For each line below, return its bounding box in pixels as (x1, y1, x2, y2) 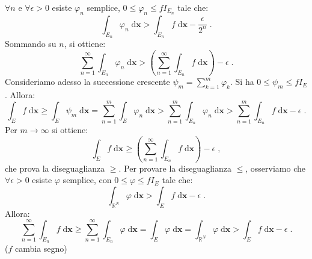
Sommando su (5, 37, 57, 49)
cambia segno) (14, 242, 67, 255)
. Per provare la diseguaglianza (118, 161, 231, 174)
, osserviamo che (245, 161, 305, 174)
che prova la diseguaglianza (5, 161, 105, 174)
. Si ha (230, 75, 254, 88)
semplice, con (63, 173, 112, 186)
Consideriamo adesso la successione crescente (5, 75, 170, 88)
